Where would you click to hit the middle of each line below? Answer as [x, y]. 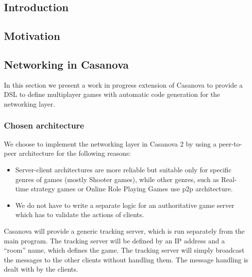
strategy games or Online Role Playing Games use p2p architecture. [132, 189]
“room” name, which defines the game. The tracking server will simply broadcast [124, 250]
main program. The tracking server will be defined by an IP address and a [114, 240]
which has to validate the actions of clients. [80, 214]
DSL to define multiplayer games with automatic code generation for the [112, 94]
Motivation [32, 36]
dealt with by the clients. [41, 269]
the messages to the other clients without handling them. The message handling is [126, 259]
